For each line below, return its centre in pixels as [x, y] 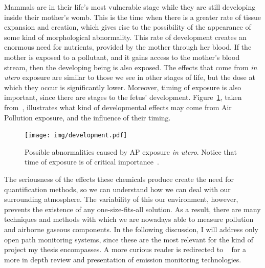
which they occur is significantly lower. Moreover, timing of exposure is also [123, 87]
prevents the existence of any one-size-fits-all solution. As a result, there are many [132, 209]
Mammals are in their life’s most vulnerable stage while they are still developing [130, 7]
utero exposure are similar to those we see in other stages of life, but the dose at [130, 77]
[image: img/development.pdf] [76, 136]
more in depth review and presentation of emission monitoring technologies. [123, 259]
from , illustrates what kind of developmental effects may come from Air [118, 107]
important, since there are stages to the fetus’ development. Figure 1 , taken [123, 97]
